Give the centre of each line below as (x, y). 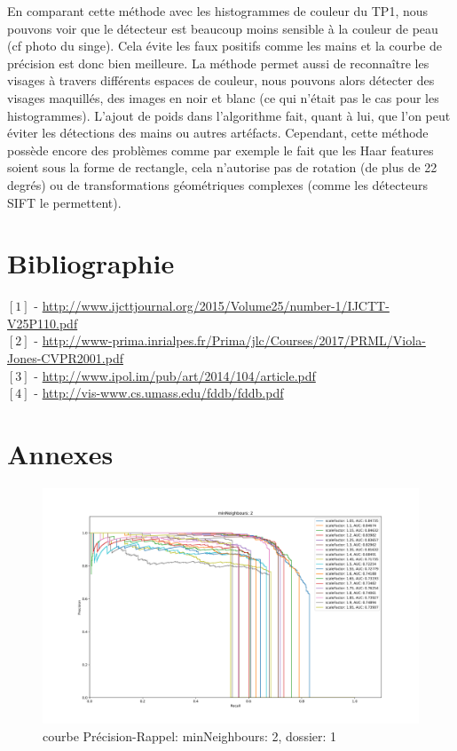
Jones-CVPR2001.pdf (65, 358)
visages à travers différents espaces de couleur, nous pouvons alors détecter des (221, 80)
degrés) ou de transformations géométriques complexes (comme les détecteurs (217, 184)
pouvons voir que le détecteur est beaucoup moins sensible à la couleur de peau (223, 28)
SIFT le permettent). (64, 202)
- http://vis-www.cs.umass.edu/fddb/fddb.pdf (159, 393)
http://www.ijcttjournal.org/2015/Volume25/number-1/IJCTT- (216, 306)
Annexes (60, 454)
